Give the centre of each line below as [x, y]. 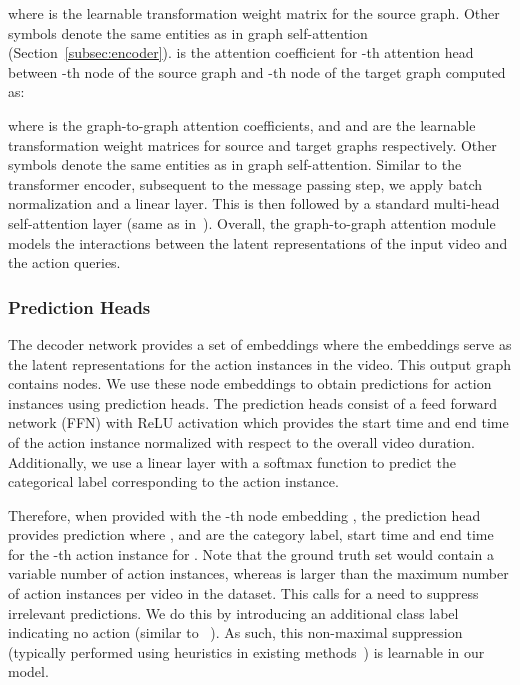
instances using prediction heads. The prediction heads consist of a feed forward [253, 402]
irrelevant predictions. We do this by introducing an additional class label [233, 612]
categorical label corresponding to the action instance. [173, 481]
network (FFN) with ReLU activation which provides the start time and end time [258, 422]
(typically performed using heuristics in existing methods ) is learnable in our [246, 651]
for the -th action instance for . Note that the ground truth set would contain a [251, 553]
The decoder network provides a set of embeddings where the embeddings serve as [260, 343]
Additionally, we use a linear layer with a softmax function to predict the [232, 461]
